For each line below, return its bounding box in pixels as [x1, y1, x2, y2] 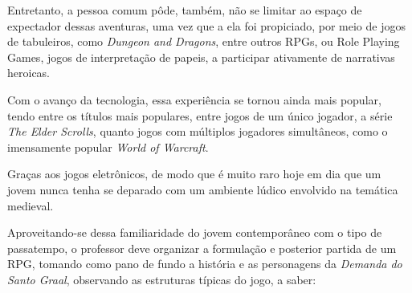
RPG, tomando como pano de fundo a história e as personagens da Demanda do [7, 255, 402, 272]
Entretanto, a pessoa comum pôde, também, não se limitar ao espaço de [7, 2, 362, 18]
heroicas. [7, 64, 51, 81]
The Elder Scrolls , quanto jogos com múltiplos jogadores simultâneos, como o [7, 123, 388, 140]
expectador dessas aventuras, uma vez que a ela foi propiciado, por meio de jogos [7, 17, 406, 34]
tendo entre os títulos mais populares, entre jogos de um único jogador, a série [7, 107, 393, 124]
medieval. [7, 197, 54, 214]
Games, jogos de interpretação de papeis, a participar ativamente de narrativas [7, 48, 395, 65]
